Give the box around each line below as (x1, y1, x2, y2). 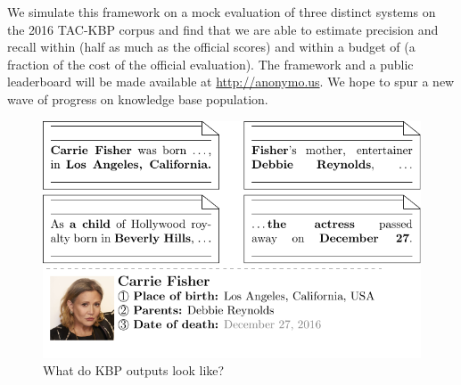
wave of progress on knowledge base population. (7, 89, 268, 108)
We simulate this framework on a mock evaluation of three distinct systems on (7, 3, 436, 20)
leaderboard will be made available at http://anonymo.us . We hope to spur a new (7, 72, 455, 91)
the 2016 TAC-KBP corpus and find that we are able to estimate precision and (7, 20, 439, 38)
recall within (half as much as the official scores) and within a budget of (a (7, 37, 416, 56)
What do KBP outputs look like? (43, 361, 225, 380)
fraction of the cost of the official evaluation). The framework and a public (7, 54, 414, 73)
